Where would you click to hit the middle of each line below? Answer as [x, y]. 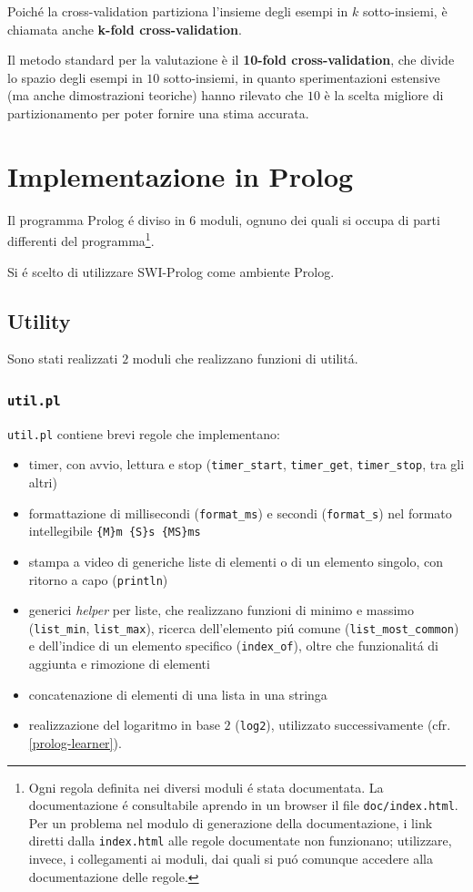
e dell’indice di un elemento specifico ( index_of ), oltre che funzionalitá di [233, 646]
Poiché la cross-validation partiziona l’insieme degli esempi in [178, 11]
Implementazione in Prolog [181, 175]
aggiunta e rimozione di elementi [119, 664]
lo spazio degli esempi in [75, 77]
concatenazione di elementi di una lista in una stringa [178, 694]
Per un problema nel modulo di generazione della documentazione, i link [231, 822]
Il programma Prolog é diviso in [96, 219]
